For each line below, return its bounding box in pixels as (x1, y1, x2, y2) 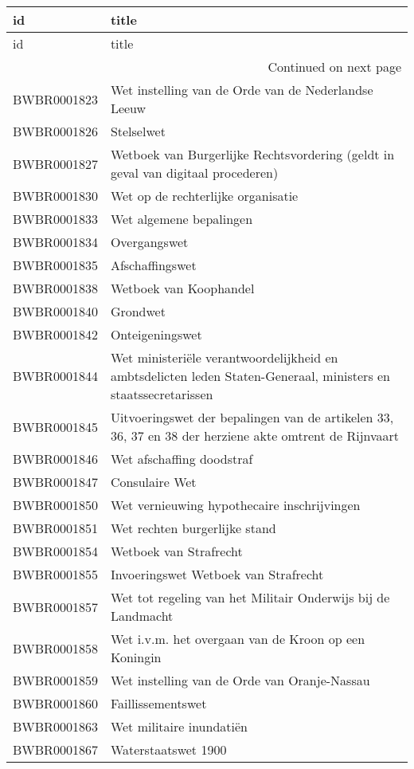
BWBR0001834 (13, 233, 98, 251)
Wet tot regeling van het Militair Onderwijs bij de (110, 588, 390, 606)
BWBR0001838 (13, 279, 98, 297)
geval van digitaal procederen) (110, 163, 279, 182)
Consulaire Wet (110, 473, 197, 491)
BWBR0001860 (13, 694, 98, 712)
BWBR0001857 (13, 597, 98, 616)
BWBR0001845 (13, 417, 98, 436)
